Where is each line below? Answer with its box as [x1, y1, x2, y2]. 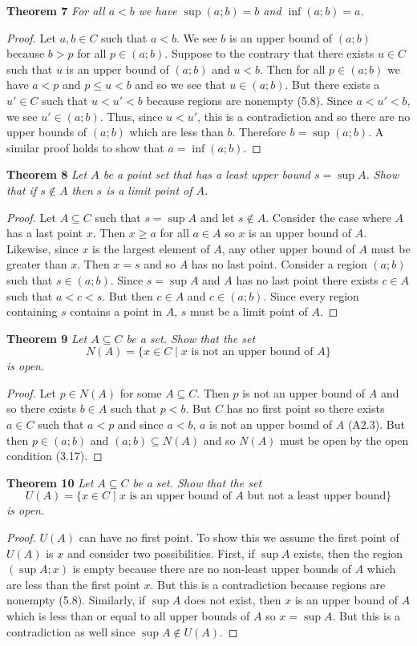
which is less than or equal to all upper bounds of [6, 608, 250, 624]
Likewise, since [6, 240, 79, 256]
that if [6, 181, 37, 198]
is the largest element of [92, 240, 210, 256]
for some [119, 384, 162, 401]
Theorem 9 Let [6, 329, 87, 346]
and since [117, 416, 164, 433]
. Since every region [263, 287, 359, 304]
